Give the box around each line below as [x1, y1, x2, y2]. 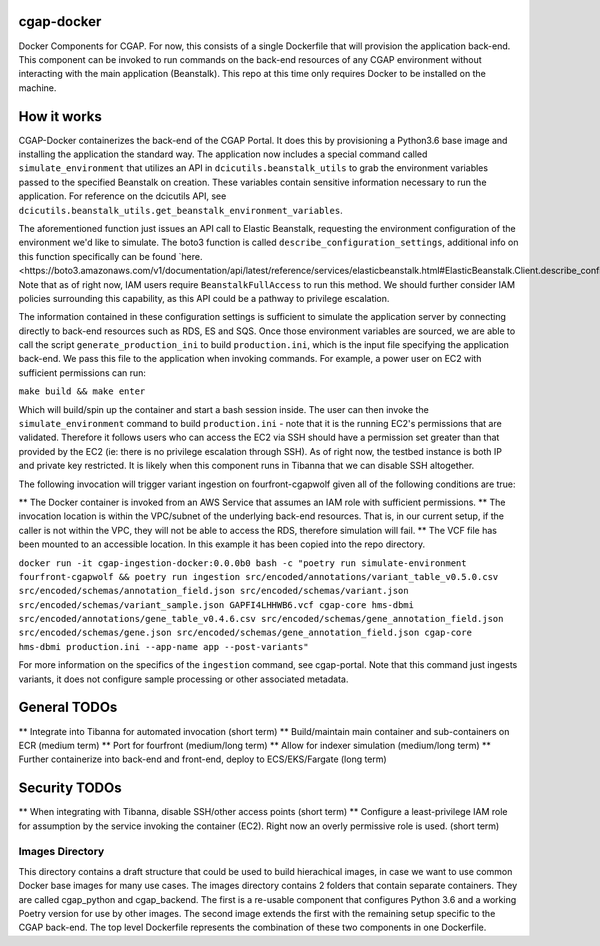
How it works [18, 108, 102, 125]
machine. [18, 81, 57, 94]
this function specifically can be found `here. [18, 250, 203, 262]
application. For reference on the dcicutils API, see [18, 190, 227, 202]
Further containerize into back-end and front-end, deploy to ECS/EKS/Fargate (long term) [18, 753, 387, 765]
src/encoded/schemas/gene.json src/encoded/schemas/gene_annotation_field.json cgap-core [18, 627, 472, 639]
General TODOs [18, 699, 118, 716]
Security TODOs [18, 780, 122, 797]
